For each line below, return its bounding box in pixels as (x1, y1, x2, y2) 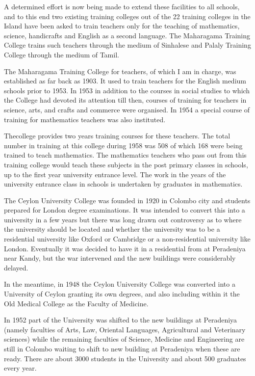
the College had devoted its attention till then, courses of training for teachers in (4, 95, 247, 105)
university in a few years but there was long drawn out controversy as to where (4, 214, 242, 224)
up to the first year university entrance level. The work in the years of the (4, 169, 226, 179)
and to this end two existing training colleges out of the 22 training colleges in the (4, 11, 251, 21)
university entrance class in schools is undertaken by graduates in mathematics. (4, 179, 243, 189)
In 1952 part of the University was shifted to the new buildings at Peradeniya (4, 315, 237, 325)
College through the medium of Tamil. (4, 49, 119, 59)
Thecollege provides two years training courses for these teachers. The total (4, 131, 230, 141)
